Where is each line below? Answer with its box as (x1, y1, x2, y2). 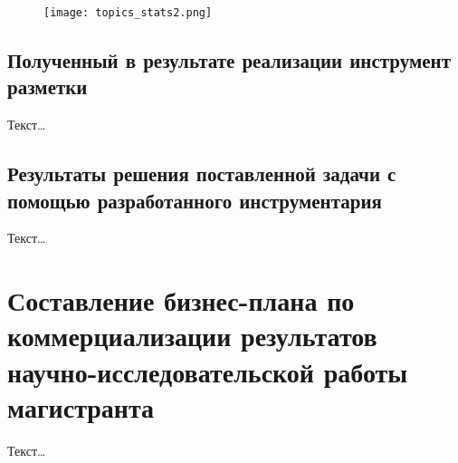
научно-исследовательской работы (7, 352, 408, 390)
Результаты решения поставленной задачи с (7, 159, 396, 188)
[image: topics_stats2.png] (43, 6, 213, 19)
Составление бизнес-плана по (7, 282, 355, 319)
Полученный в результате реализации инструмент (7, 46, 451, 74)
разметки (7, 72, 88, 101)
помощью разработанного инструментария (7, 186, 382, 214)
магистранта (7, 388, 155, 425)
